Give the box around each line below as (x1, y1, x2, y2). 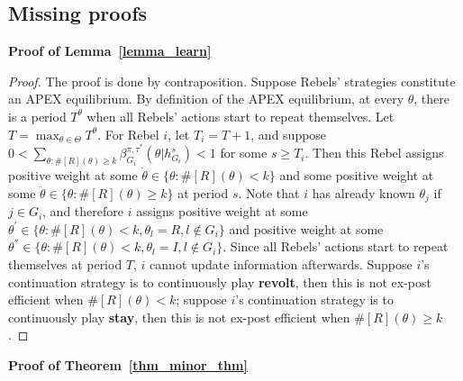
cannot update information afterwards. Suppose (150, 254, 413, 273)
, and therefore (42, 202, 123, 221)
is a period (8, 106, 67, 125)
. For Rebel (97, 124, 159, 143)
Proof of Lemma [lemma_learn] (8, 41, 212, 60)
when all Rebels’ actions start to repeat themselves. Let (86, 106, 395, 125)
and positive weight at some (229, 219, 384, 238)
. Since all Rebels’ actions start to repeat (222, 237, 449, 256)
